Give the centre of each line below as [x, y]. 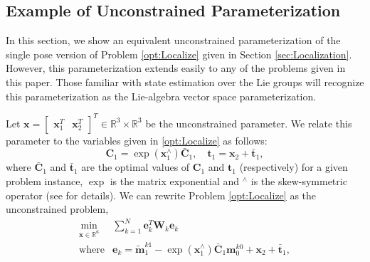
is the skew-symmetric [299, 181]
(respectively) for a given [294, 167]
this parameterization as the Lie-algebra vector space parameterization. [161, 96]
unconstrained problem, [57, 209]
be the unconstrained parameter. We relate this [249, 123]
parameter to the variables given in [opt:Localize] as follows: [137, 140]
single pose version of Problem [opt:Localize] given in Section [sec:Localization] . [179, 54]
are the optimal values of [136, 167]
